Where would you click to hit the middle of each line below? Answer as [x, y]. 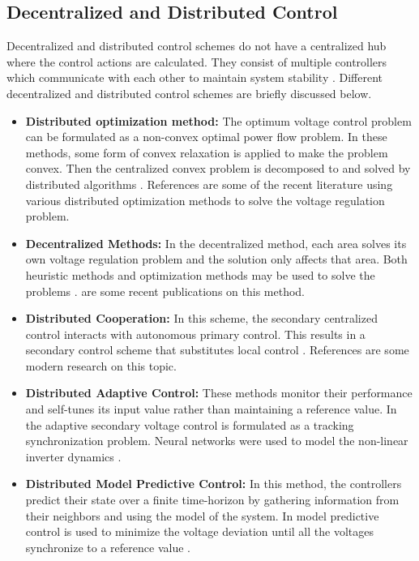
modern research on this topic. [101, 365]
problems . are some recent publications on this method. [165, 291]
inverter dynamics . [73, 456]
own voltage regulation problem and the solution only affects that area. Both [216, 259]
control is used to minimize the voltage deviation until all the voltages [199, 531]
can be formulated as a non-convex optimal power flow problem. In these [206, 137]
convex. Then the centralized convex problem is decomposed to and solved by [218, 168]
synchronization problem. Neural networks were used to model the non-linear [217, 441]
